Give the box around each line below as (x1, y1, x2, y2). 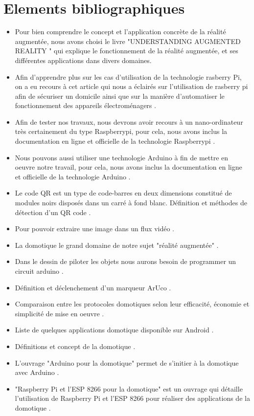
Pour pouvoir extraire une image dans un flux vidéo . (15, 223, 175, 234)
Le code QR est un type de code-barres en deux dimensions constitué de (15, 188, 232, 198)
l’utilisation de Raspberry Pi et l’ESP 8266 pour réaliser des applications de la (15, 393, 250, 403)
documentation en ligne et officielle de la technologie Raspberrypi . (15, 136, 215, 146)
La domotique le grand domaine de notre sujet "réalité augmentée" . (15, 240, 219, 250)
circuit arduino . (15, 266, 64, 276)
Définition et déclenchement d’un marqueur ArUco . (15, 282, 171, 292)
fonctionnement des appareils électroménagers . (15, 100, 156, 110)
